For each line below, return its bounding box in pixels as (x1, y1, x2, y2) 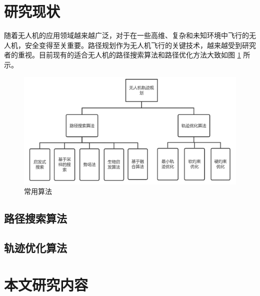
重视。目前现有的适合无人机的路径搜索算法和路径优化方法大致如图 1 (17, 49, 241, 60)
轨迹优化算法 (4, 240, 67, 255)
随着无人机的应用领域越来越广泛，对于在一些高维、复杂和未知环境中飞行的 (4, 30, 249, 40)
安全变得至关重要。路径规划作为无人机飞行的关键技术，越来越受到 (24, 39, 242, 50)
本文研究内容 (4, 274, 88, 294)
